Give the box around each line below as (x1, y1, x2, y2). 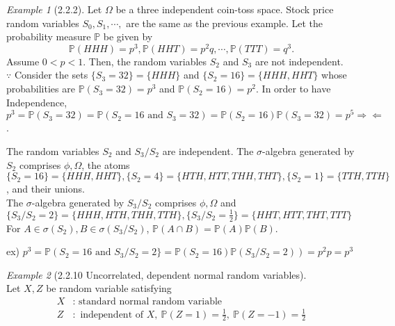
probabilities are (6, 81, 75, 96)
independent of (80, 309, 144, 320)
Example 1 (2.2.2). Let (6, 2, 102, 16)
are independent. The (162, 143, 254, 158)
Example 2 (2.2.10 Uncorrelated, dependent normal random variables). (6, 267, 307, 282)
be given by (103, 29, 153, 44)
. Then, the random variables (83, 54, 207, 68)
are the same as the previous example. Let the (126, 15, 323, 30)
